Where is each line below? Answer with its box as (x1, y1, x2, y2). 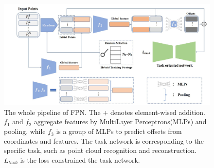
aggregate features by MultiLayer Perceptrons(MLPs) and (34, 116, 207, 127)
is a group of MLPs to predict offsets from (56, 126, 182, 136)
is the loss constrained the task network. (20, 154, 140, 165)
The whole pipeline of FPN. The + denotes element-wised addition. (4, 107, 205, 117)
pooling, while (4, 126, 46, 136)
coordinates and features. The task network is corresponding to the (4, 135, 204, 146)
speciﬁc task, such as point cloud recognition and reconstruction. (4, 145, 197, 155)
